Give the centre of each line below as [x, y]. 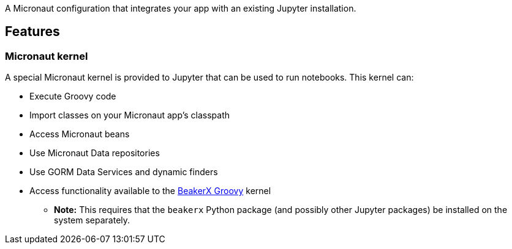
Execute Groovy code [73, 96]
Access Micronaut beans [80, 134]
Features [32, 32]
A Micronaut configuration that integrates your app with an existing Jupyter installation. [181, 8]
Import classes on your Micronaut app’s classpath [130, 115]
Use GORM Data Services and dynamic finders [124, 172]
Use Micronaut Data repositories [95, 153]
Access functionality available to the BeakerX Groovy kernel [150, 191]
